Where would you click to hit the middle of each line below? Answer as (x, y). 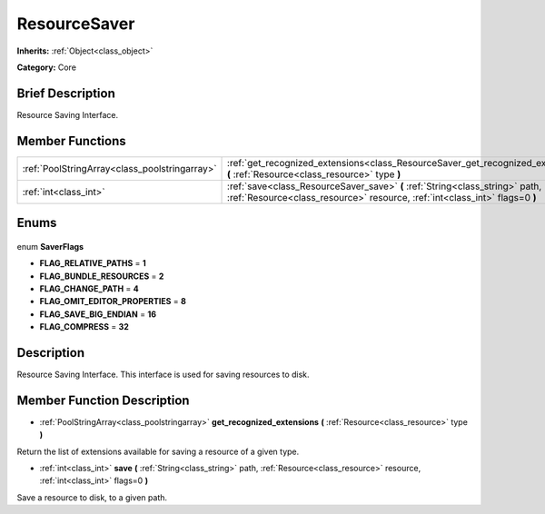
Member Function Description (103, 400)
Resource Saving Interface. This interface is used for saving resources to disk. (163, 375)
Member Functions (71, 141)
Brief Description (66, 93)
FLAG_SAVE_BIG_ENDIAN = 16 (98, 314)
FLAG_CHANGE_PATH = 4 (89, 288)
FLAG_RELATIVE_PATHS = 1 (93, 263)
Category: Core (47, 67)
